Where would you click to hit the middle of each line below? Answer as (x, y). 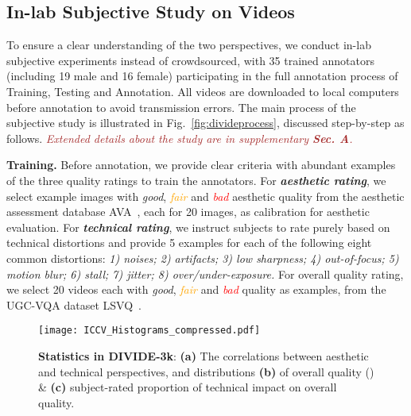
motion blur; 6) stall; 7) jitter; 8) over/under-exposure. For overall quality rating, (205, 273)
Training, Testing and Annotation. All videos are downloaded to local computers (203, 91)
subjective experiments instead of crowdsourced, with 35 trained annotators (190, 60)
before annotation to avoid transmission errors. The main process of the (181, 107)
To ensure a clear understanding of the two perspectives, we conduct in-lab (189, 45)
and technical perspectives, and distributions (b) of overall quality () (206, 371)
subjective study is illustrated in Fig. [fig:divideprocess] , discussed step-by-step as (205, 123)
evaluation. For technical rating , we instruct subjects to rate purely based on (198, 227)
